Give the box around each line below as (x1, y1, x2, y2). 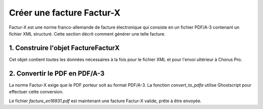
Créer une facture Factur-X (9, 7, 121, 18)
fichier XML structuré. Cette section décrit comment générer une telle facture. (9, 31, 166, 36)
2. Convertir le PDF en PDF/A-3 (9, 69, 105, 77)
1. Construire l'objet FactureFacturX (9, 44, 120, 52)
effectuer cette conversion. (9, 89, 64, 95)
